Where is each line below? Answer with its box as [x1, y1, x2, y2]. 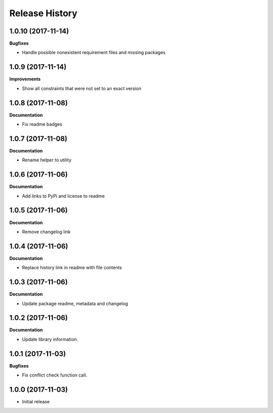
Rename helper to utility [22, 157, 72, 163]
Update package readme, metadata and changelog [22, 300, 128, 306]
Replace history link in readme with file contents [22, 265, 122, 271]
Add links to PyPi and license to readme [22, 193, 105, 199]
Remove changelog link [22, 228, 71, 235]
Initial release [22, 399, 50, 405]
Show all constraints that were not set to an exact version [22, 85, 142, 91]
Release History [9, 8, 78, 19]
